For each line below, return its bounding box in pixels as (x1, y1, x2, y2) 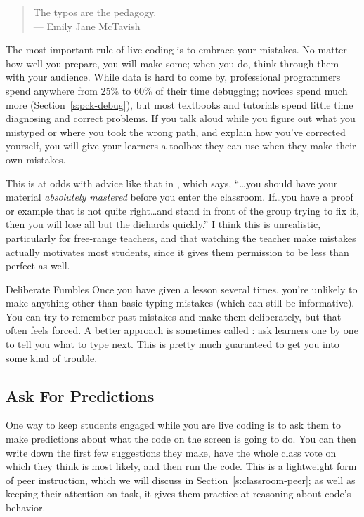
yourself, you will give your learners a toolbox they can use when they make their (6, 138, 356, 153)
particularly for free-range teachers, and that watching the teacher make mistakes (6, 230, 356, 245)
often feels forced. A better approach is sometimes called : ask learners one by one (6, 323, 358, 337)
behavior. (6, 500, 46, 515)
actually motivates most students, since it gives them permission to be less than (6, 244, 349, 259)
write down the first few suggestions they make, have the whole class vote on (6, 445, 337, 459)
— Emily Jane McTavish (33, 18, 141, 33)
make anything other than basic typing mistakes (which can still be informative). (6, 295, 355, 310)
